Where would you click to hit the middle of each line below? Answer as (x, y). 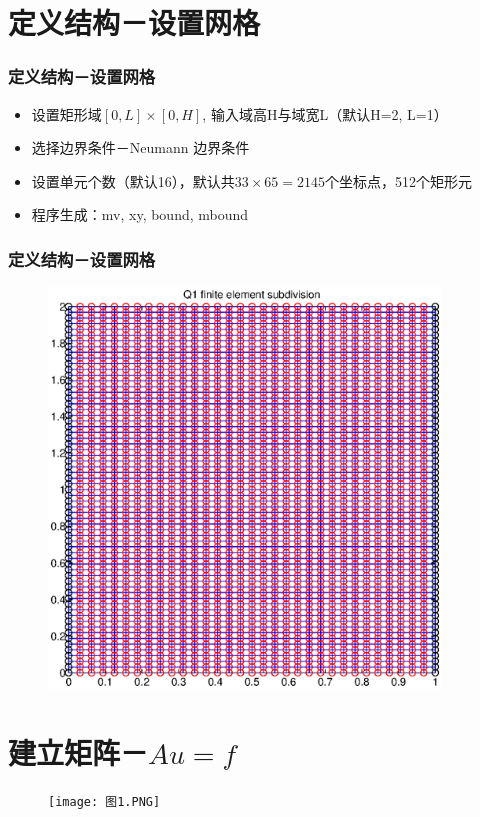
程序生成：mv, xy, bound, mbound (140, 214)
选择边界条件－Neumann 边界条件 (140, 147)
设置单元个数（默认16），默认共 (133, 180)
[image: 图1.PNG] (104, 802)
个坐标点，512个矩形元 (399, 180)
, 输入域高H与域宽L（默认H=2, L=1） (325, 113)
